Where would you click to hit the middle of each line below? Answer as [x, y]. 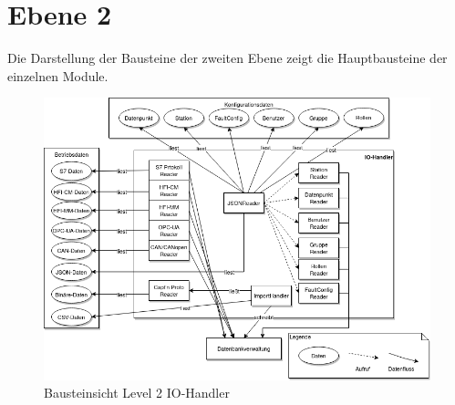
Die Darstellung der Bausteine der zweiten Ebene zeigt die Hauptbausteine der [227, 58]
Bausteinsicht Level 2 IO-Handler [137, 393]
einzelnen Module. [58, 75]
